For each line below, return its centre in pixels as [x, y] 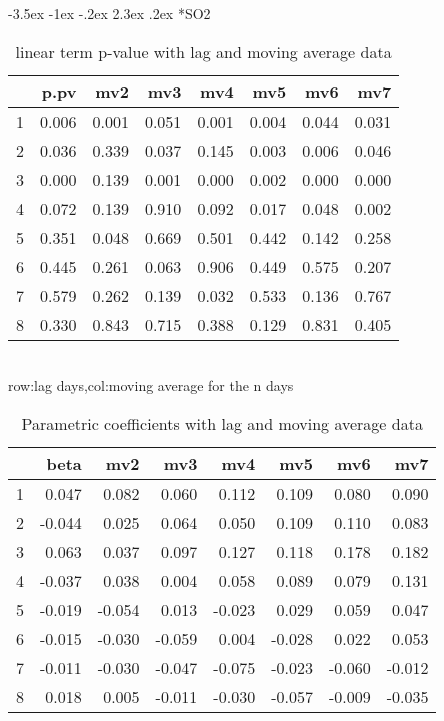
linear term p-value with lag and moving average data [203, 51]
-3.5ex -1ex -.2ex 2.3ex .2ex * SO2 [109, 13]
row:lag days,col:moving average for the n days [151, 385]
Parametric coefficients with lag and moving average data [222, 423]
